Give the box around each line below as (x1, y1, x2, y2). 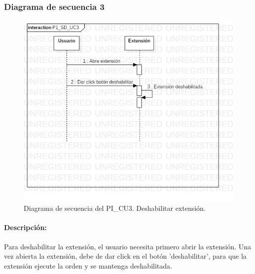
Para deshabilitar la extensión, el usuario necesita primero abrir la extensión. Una (4, 241, 251, 251)
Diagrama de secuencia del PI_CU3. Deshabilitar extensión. (24, 203, 206, 213)
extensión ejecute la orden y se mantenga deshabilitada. (4, 260, 172, 271)
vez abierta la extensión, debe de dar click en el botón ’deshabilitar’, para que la (4, 251, 247, 261)
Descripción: (4, 222, 47, 233)
